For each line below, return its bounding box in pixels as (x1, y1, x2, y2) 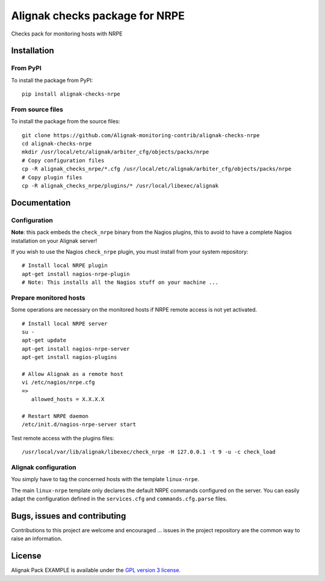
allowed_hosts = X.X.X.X (31, 396, 105, 403)
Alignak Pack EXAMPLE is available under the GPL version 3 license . (11, 567, 181, 574)
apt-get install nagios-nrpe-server (22, 345, 130, 352)
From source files (11, 105, 63, 114)
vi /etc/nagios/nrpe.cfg (22, 379, 95, 386)
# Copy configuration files (22, 157, 105, 164)
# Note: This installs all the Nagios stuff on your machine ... (22, 279, 219, 286)
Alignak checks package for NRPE (11, 9, 185, 22)
